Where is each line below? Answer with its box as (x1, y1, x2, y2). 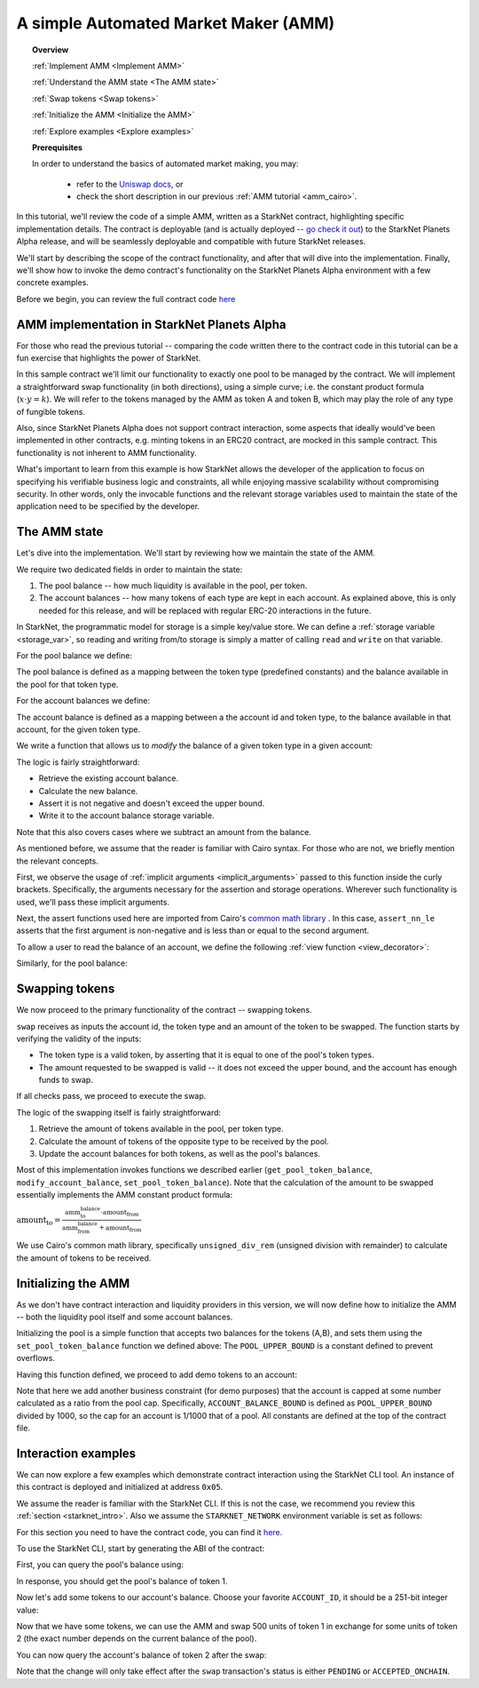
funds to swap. (38, 1075, 93, 1086)
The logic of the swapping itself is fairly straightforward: (16, 1107, 222, 1118)
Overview (32, 44, 69, 55)
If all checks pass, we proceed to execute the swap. (16, 1091, 207, 1102)
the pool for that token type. (16, 679, 119, 689)
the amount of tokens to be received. (16, 1253, 152, 1263)
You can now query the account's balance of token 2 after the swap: (16, 1649, 267, 1660)
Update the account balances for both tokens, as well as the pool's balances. (38, 1149, 321, 1159)
